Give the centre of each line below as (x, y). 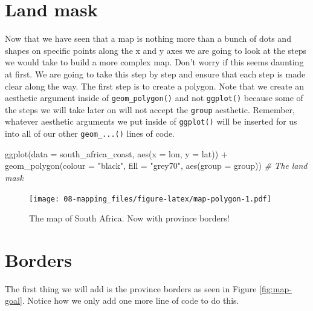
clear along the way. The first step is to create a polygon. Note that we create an (154, 86)
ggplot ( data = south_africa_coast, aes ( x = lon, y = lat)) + (116, 153)
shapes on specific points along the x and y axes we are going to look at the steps (156, 50)
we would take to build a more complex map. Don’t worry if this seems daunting (154, 62)
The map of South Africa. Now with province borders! (129, 218)
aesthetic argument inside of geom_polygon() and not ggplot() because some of (154, 98)
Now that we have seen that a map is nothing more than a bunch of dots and (148, 38)
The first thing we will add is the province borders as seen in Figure (131, 288)
